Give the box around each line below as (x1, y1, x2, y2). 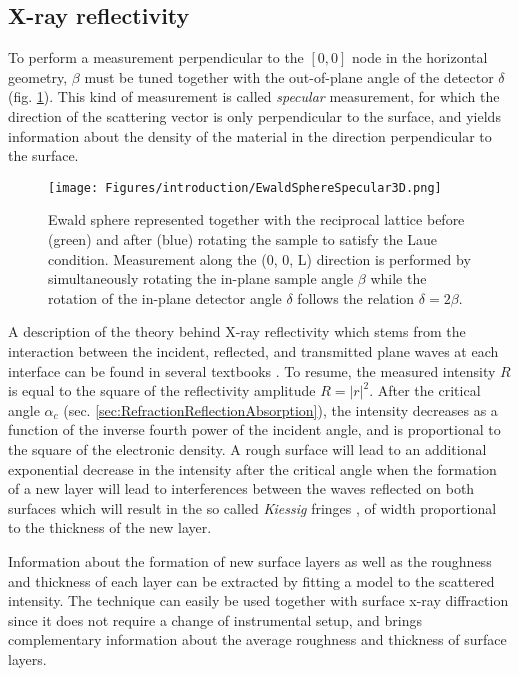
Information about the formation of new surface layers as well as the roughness (8, 550, 492, 571)
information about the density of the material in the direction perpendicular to (8, 125, 492, 146)
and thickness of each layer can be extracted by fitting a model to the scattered (8, 570, 495, 591)
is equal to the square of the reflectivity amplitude (8, 380, 316, 401)
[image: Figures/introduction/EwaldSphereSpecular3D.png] (48, 180, 442, 195)
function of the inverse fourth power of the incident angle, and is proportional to (8, 419, 501, 440)
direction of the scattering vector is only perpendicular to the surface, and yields (8, 105, 501, 126)
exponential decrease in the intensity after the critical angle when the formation (8, 458, 497, 479)
